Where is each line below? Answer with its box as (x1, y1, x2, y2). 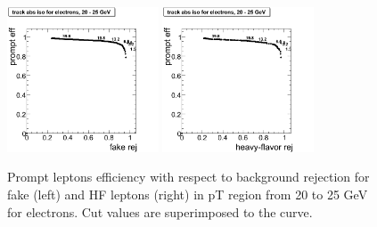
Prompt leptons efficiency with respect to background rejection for (7, 167, 370, 186)
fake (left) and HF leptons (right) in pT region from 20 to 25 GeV (7, 184, 368, 203)
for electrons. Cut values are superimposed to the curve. (7, 202, 313, 221)
